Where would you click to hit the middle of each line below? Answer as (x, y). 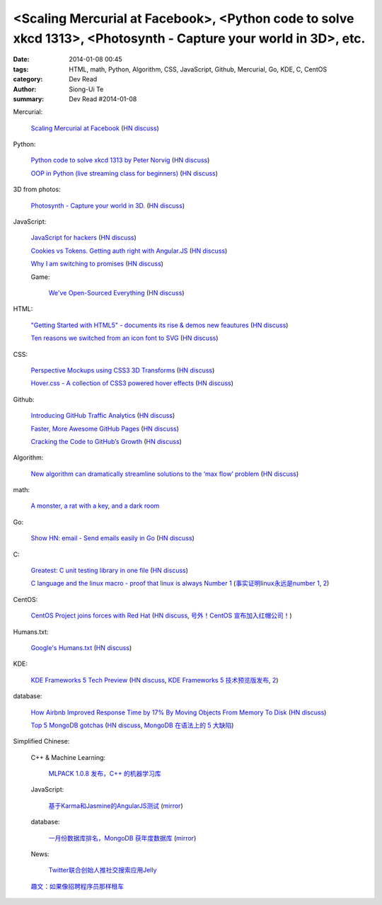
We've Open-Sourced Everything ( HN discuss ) (116, 292)
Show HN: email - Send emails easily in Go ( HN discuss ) (112, 538)
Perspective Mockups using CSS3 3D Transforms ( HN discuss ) (123, 370)
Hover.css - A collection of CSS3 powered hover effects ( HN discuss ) (132, 383)
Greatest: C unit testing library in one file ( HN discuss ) (110, 571)
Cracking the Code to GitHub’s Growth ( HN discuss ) (106, 441)
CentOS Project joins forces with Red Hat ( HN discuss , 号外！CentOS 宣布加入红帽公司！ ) (162, 615)
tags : (21, 69)
